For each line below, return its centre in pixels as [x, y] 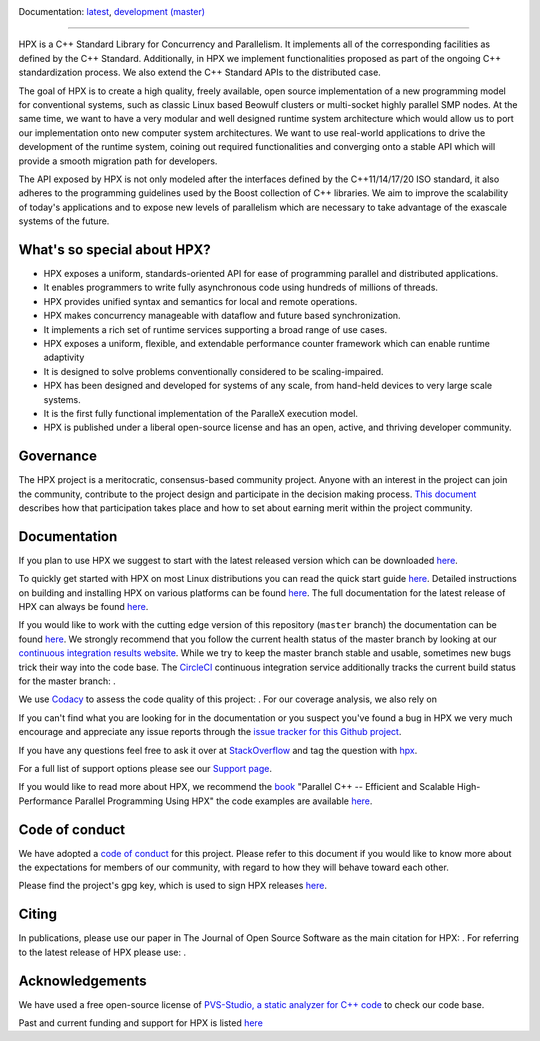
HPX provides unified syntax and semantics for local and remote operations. [200, 301]
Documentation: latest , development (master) [111, 11]
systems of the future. [64, 221]
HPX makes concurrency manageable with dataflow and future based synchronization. [222, 316]
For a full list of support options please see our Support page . [145, 768]
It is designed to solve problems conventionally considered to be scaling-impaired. [213, 371]
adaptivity [64, 357]
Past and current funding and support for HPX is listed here [141, 1023]
